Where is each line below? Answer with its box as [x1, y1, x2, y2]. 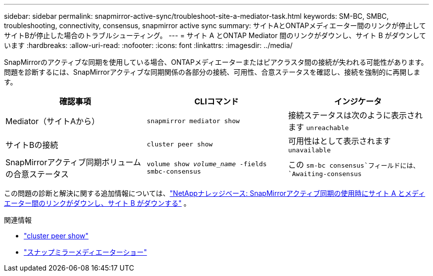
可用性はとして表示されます [288, 136, 391, 146]
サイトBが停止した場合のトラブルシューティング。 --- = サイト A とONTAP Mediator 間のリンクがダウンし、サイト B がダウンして [4, 31, 427, 40]
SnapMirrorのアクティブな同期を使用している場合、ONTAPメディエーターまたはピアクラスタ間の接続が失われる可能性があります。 [4, 58, 428, 66]
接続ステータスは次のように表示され [288, 110, 423, 120]
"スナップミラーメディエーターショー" [24, 248, 147, 256]
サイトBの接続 [5, 139, 58, 150]
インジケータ [334, 96, 382, 106]
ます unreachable [288, 122, 349, 132]
